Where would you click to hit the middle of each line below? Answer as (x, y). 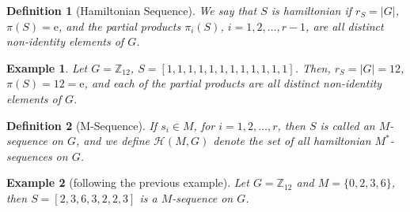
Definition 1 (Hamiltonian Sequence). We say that (132, 10)
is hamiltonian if (311, 10)
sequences (29, 156)
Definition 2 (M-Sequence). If (82, 125)
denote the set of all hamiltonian (292, 141)
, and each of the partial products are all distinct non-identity (233, 83)
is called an (347, 125)
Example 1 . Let (47, 67)
